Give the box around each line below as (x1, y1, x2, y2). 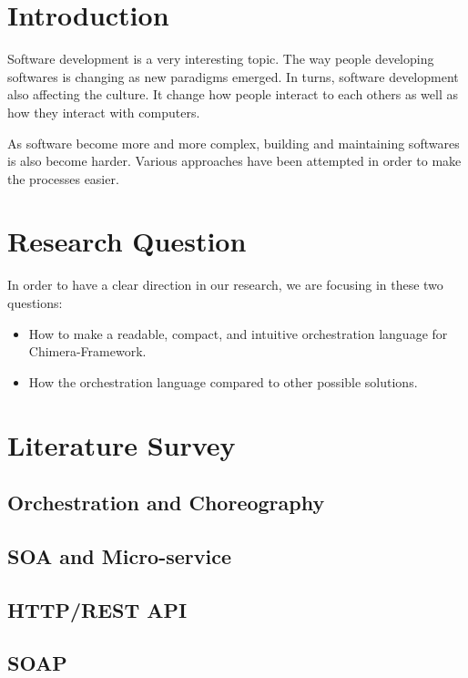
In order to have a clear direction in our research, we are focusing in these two (7, 275, 443, 294)
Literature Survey (7, 426, 236, 463)
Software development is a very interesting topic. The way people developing (7, 49, 434, 68)
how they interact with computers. (7, 102, 200, 121)
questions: (7, 293, 63, 312)
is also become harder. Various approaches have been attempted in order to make (7, 151, 462, 170)
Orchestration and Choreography (7, 488, 325, 517)
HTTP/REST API (7, 595, 188, 623)
